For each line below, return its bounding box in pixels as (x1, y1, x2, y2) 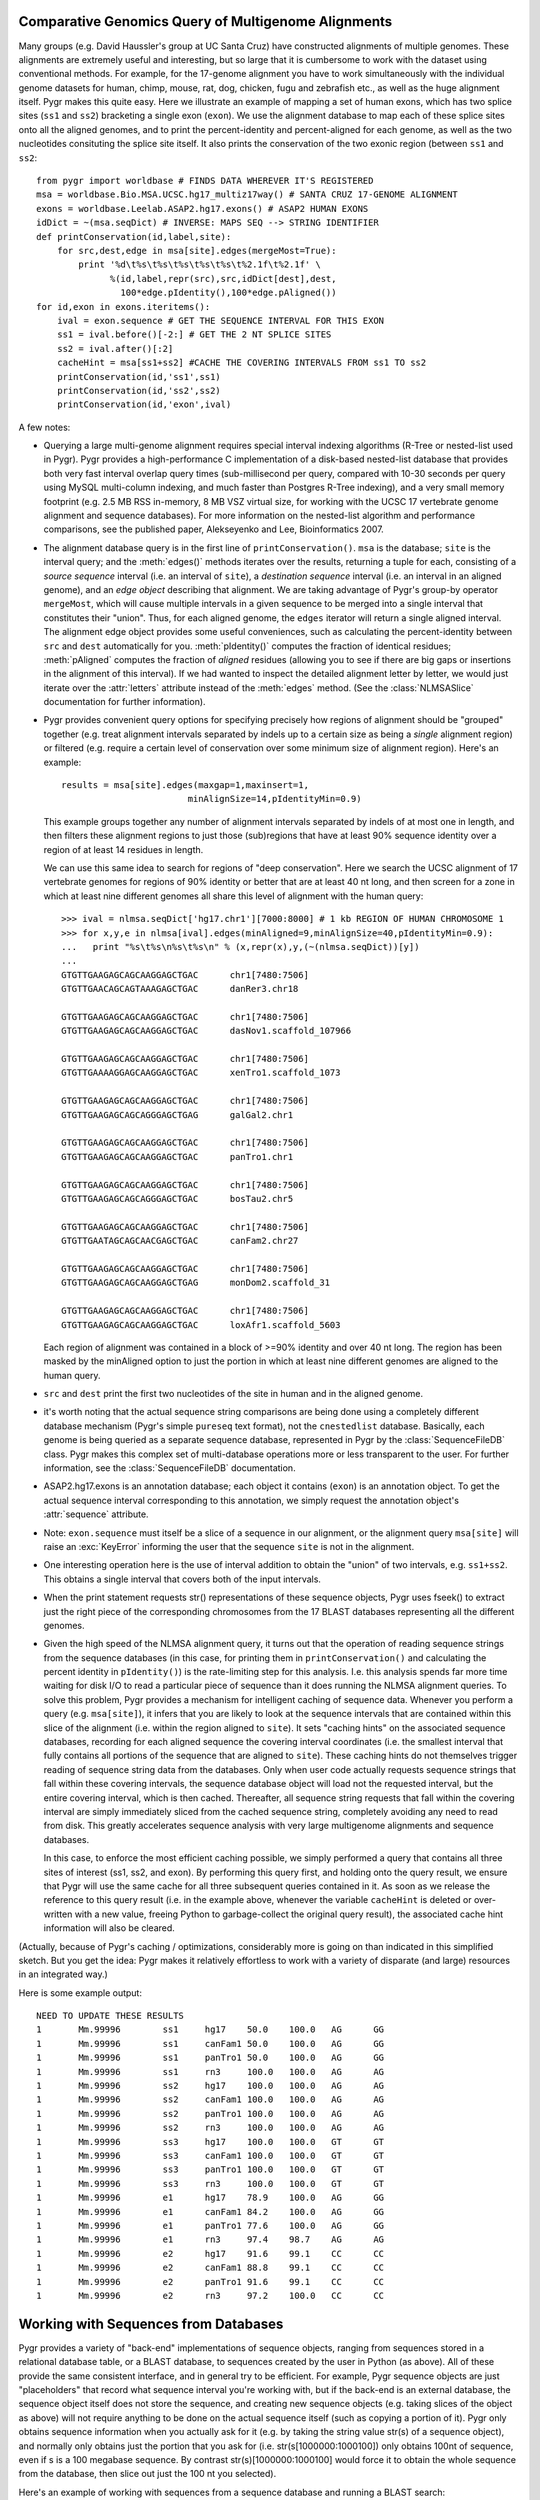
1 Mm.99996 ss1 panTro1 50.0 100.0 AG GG (36, 2052, 385, 2064)
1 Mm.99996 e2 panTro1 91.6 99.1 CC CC (36, 2276, 385, 2287)
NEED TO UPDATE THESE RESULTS (36, 2010, 185, 2022)
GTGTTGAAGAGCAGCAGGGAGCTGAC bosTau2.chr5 (61, 1193, 294, 1204)
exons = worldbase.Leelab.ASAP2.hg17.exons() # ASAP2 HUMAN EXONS (36, 203, 369, 214)
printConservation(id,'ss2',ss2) (56, 385, 222, 396)
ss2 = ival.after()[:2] (56, 343, 174, 354)
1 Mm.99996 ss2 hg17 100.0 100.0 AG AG (36, 2080, 385, 2092)
